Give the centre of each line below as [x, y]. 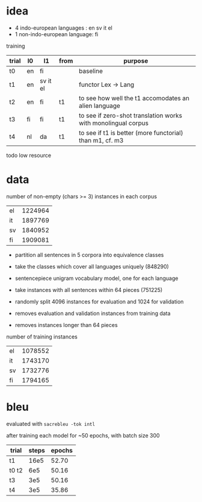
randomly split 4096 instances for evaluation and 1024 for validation [99, 301]
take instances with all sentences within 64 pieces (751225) [89, 290]
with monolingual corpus [114, 123]
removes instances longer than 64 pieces [66, 325]
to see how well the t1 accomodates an [134, 98]
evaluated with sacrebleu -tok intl [50, 424]
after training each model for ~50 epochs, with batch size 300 [83, 435]
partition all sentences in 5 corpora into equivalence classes [89, 255]
